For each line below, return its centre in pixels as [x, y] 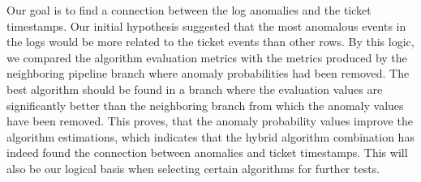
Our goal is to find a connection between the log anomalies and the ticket [189, 10]
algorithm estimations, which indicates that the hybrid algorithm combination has [210, 136]
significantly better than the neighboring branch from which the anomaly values [205, 105]
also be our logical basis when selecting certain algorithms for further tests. [193, 168]
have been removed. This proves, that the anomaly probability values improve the [210, 121]
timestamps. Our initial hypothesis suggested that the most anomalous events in [206, 25]
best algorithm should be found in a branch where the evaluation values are [195, 89]
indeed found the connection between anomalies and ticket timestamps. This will [207, 152]
